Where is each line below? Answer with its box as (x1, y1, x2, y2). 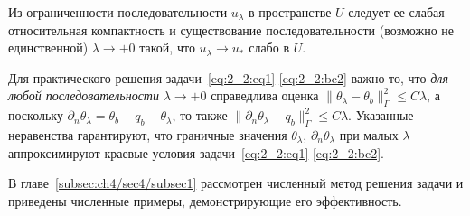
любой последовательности (8, 86, 159, 105)
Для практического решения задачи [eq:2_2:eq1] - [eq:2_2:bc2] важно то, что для (8, 68, 448, 87)
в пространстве (249, 3, 332, 21)
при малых (339, 125, 399, 144)
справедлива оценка (211, 86, 319, 105)
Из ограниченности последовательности (8, 3, 228, 21)
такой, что (139, 38, 195, 57)
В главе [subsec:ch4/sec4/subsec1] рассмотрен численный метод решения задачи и (8, 174, 464, 193)
